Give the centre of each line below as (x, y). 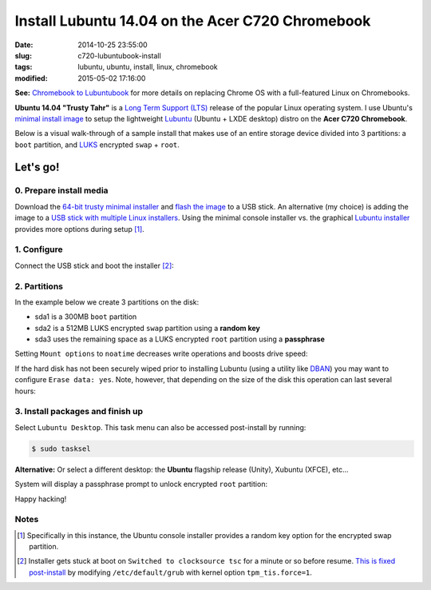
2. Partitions (39, 286)
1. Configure (39, 249)
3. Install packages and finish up (79, 412)
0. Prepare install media (61, 190)
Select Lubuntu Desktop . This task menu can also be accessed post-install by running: (160, 427)
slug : (23, 55)
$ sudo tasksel (61, 448)
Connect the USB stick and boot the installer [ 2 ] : (95, 265)
